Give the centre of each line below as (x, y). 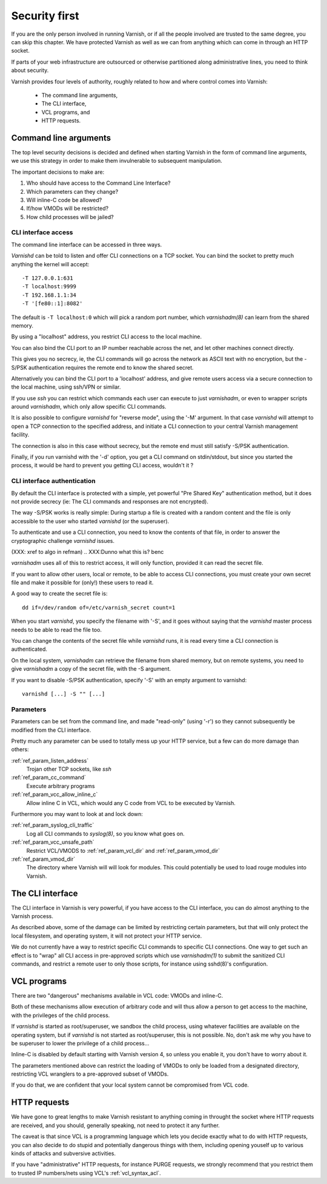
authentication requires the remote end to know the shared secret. (111, 367)
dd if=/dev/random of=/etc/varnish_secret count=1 (99, 607)
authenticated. (29, 649)
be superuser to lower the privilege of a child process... (80, 1043)
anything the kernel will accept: (50, 264)
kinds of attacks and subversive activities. (64, 1153)
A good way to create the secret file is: (60, 594)
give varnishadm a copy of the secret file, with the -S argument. (91, 669)
